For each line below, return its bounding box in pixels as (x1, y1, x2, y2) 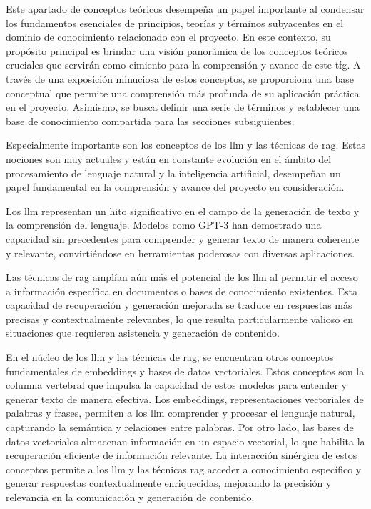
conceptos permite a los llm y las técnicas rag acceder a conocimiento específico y (6, 461, 362, 476)
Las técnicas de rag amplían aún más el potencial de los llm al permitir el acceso (6, 270, 358, 285)
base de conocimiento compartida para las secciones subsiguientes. (6, 113, 295, 128)
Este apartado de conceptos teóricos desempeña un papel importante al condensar (6, 1, 365, 16)
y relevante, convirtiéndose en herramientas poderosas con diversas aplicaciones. (6, 245, 355, 260)
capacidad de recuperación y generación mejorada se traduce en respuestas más (6, 297, 352, 312)
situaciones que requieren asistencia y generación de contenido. (6, 325, 280, 340)
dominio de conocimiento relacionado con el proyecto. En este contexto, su (6, 29, 331, 44)
